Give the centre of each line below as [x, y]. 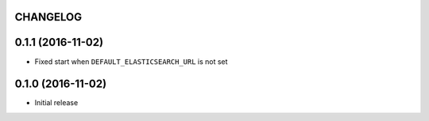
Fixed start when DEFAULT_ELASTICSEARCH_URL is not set [131, 61]
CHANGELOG [48, 17]
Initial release [56, 103]
